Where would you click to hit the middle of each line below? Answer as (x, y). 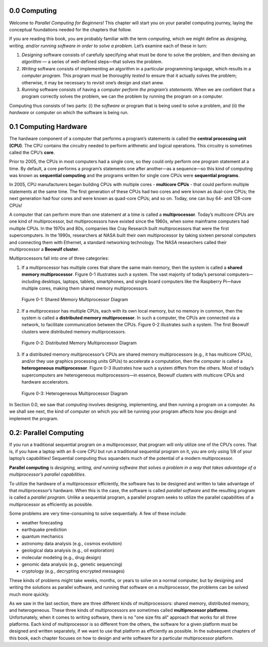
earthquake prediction (44, 529)
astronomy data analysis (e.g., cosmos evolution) (72, 543)
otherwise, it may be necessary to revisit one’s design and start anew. (93, 82)
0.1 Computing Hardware (48, 127)
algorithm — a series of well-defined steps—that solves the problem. (92, 62)
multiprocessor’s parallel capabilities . (48, 474)
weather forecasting (42, 522)
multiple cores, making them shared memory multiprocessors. (85, 288)
